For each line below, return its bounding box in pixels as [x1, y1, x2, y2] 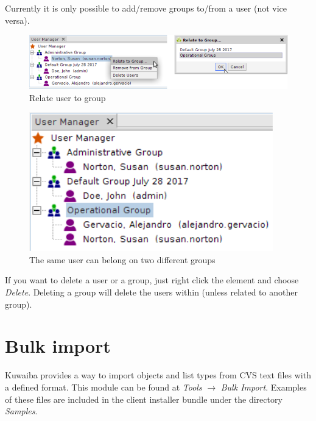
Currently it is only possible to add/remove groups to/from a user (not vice [5, 2, 287, 14]
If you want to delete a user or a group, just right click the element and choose [5, 274, 299, 286]
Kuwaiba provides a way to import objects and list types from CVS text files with [5, 369, 311, 381]
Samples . [5, 405, 38, 417]
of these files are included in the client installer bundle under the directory [5, 392, 283, 405]
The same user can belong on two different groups [29, 253, 216, 266]
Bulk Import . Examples [220, 380, 307, 393]
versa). [5, 13, 30, 26]
